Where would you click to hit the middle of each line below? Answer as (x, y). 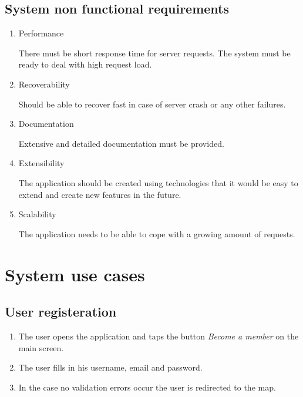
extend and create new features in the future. (100, 194)
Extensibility (41, 163)
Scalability (37, 214)
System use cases (75, 274)
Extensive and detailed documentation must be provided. (121, 143)
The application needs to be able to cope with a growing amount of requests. (157, 233)
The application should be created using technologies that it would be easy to (158, 182)
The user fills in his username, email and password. (110, 367)
